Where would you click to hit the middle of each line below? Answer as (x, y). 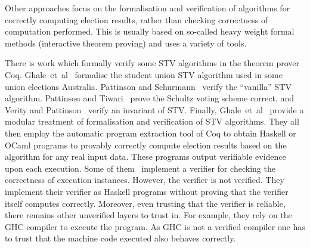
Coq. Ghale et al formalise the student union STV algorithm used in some (144, 74)
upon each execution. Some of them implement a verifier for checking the (140, 168)
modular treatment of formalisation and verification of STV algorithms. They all (152, 121)
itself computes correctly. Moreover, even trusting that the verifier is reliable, (145, 203)
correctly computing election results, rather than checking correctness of (137, 19)
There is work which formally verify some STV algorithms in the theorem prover (152, 63)
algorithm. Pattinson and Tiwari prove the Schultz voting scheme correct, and (150, 98)
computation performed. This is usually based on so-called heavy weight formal (150, 31)
